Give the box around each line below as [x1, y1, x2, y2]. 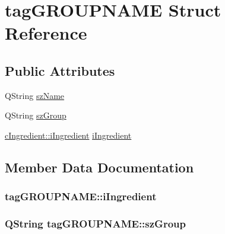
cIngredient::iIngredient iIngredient [5, 129, 132, 141]
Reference [5, 21, 87, 45]
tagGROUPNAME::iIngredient [5, 189, 157, 204]
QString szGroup [5, 109, 66, 121]
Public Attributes [5, 61, 115, 79]
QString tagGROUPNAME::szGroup [5, 216, 186, 231]
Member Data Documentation [5, 158, 194, 176]
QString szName [5, 89, 65, 101]
